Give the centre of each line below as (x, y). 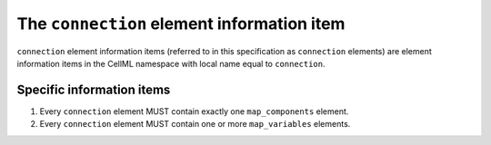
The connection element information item (181, 24)
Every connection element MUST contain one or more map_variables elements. (195, 124)
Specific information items (94, 89)
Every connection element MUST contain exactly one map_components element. (194, 111)
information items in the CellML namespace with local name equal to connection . (171, 63)
